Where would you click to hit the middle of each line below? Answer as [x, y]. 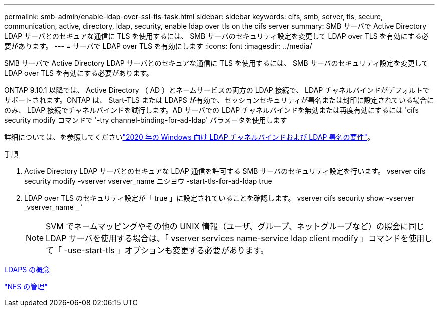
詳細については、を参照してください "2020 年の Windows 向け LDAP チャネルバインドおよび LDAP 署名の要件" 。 [189, 137]
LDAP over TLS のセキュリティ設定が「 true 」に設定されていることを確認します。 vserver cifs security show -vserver [219, 198]
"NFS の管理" [26, 287]
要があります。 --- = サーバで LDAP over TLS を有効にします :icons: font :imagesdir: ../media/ [158, 46]
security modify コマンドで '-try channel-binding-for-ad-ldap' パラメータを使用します [146, 120]
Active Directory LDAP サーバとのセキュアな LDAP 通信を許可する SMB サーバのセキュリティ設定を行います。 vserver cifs [225, 171]
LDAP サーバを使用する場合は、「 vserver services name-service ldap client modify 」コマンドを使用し [239, 238]
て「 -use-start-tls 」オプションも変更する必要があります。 [157, 250]
